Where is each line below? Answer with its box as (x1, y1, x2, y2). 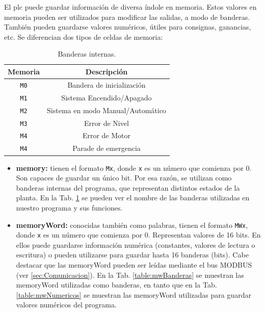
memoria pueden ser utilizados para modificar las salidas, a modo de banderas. (4, 11, 250, 22)
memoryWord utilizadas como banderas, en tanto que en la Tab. (16, 279, 217, 290)
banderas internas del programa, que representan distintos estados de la (16, 182, 240, 193)
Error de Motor (82, 130, 131, 141)
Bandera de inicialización (67, 79, 146, 90)
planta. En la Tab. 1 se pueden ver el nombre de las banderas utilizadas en (16, 192, 250, 203)
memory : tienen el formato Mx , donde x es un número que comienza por (16, 162, 244, 173)
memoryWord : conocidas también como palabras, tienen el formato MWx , (16, 219, 248, 230)
